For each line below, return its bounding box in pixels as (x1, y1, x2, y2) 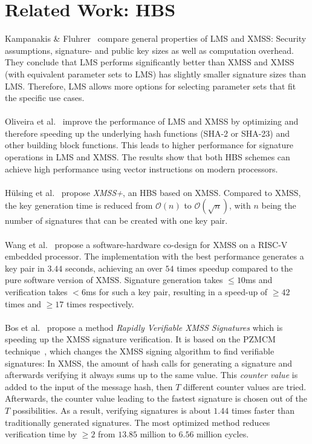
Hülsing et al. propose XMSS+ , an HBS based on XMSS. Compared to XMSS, (5, 186, 301, 198)
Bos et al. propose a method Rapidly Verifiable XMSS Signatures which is (5, 321, 283, 333)
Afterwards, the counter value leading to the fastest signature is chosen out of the (5, 392, 307, 405)
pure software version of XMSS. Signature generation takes (5, 273, 223, 286)
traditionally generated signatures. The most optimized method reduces (5, 416, 270, 428)
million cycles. (197, 428, 249, 440)
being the (261, 199, 296, 212)
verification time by (5, 428, 77, 440)
